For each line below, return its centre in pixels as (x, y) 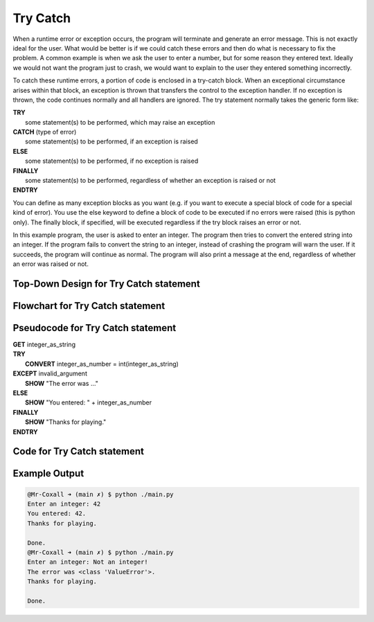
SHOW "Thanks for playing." (66, 422)
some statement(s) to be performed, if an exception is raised (112, 141)
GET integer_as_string (44, 345)
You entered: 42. (57, 514)
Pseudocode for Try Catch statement (95, 328)
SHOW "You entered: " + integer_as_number (89, 402)
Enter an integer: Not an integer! (88, 562)
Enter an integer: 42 (64, 504)
